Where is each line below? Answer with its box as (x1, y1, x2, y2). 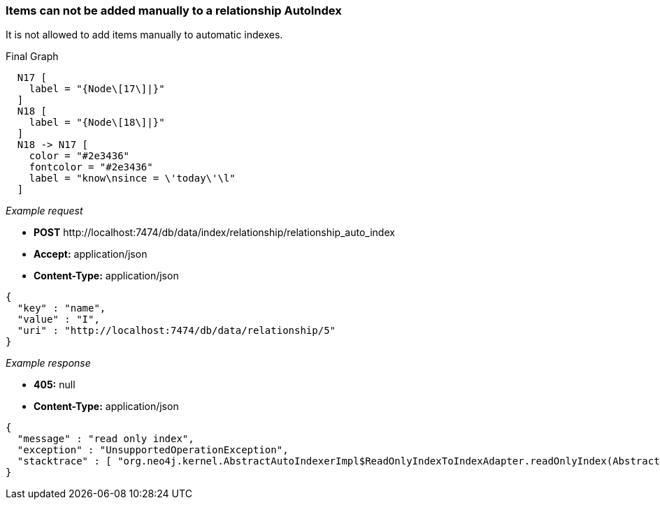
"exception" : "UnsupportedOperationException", (17, 444, 289, 456)
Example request (6, 205, 83, 217)
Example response (6, 357, 91, 369)
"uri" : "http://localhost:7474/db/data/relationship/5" (17, 325, 336, 337)
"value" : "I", (17, 314, 100, 325)
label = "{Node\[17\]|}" (29, 83, 165, 95)
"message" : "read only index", (17, 433, 194, 445)
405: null (34, 379, 76, 391)
